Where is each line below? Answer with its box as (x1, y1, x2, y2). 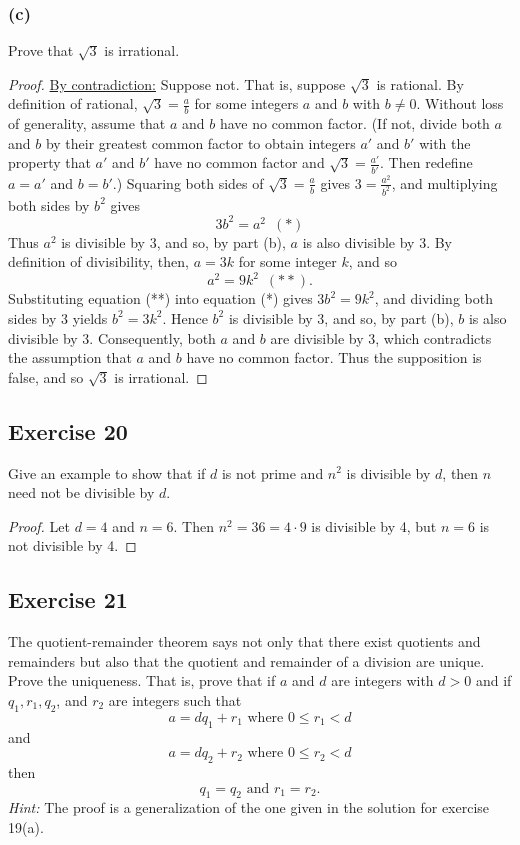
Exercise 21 (8, 584, 128, 615)
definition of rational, (8, 93, 138, 114)
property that (8, 152, 91, 173)
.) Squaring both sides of (112, 172, 264, 193)
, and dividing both (374, 288, 493, 309)
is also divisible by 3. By (302, 231, 453, 252)
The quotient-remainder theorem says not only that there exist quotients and (8, 631, 481, 652)
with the (419, 132, 471, 153)
